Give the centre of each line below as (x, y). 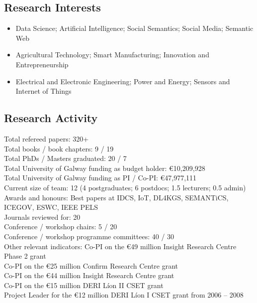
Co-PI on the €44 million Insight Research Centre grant (89, 275)
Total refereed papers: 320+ (46, 138)
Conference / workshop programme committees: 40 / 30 (89, 236)
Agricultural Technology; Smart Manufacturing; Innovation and (112, 55)
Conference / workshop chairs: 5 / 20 (61, 227)
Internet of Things (43, 91)
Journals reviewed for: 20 (42, 217)
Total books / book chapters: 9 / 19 (59, 148)
